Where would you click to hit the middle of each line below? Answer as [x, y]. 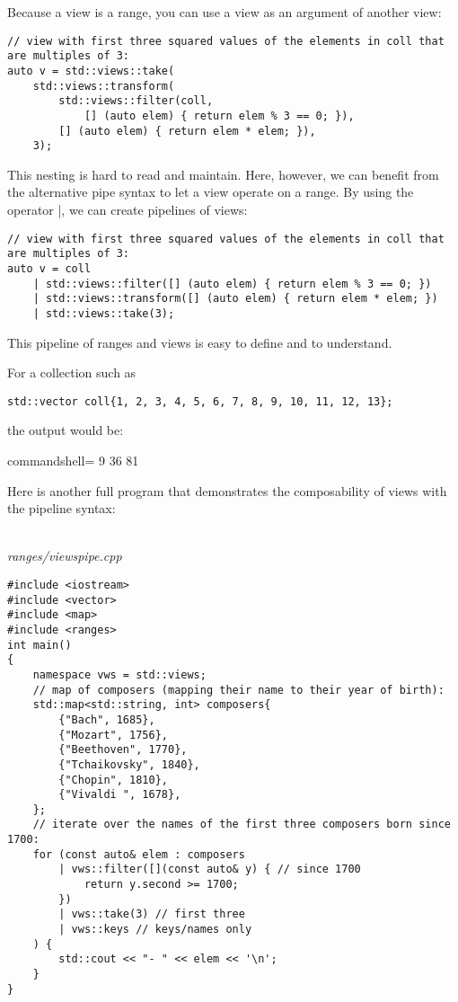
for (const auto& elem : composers [139, 854]
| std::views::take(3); [104, 313]
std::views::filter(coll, [136, 101]
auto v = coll [49, 268]
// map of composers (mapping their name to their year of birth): [238, 690]
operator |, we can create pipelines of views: [128, 210]
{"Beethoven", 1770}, [123, 750]
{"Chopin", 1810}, [113, 780]
